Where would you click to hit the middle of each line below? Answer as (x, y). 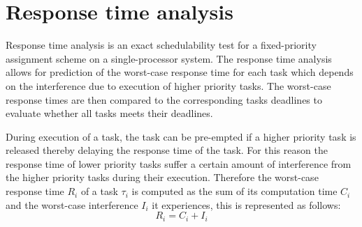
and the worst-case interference (72, 204)
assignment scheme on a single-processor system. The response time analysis (169, 58)
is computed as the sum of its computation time (234, 191)
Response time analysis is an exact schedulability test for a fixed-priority (161, 45)
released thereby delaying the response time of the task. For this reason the (167, 150)
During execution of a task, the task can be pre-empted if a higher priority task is (181, 136)
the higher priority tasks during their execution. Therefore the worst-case (162, 177)
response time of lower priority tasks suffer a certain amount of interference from (179, 163)
